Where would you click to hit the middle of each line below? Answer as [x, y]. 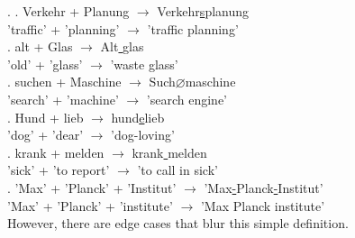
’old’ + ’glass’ [45, 64]
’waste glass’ [144, 64]
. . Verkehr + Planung [68, 11]
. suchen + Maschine [64, 82]
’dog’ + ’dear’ [46, 135]
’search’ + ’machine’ [63, 99]
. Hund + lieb [46, 117]
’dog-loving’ [143, 135]
